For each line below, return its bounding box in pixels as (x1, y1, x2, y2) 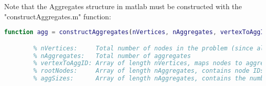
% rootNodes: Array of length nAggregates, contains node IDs (33, 67, 264, 75)
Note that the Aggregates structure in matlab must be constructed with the (4, 1, 242, 11)
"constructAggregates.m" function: (4, 11, 112, 21)
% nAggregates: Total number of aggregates (33, 52, 191, 60)
